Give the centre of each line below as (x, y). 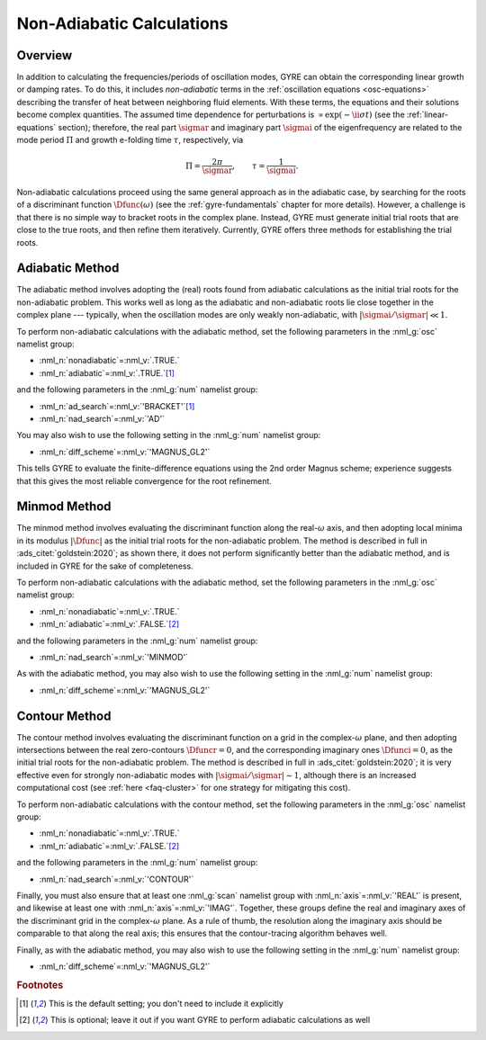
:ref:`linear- (427, 115)
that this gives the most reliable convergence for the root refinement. (144, 480)
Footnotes (40, 985)
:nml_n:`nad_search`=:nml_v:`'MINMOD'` (114, 657)
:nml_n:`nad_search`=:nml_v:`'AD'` (102, 418)
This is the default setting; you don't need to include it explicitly (166, 1003)
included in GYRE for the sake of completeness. (105, 566)
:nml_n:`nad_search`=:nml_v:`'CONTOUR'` (117, 879)
